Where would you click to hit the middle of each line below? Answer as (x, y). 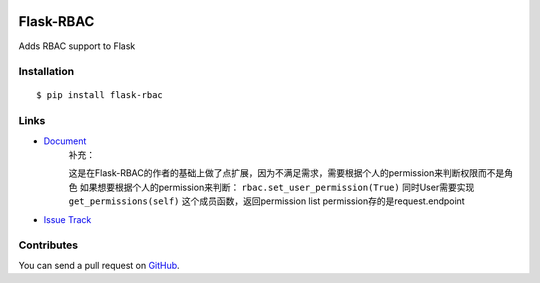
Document (65, 141)
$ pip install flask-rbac (100, 95)
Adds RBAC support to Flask (77, 46)
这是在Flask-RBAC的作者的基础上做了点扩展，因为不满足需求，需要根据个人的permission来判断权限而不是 (286, 173)
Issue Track (67, 219)
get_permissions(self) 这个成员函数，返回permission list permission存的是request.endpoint (266, 201)
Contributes (48, 245)
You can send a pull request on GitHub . (99, 265)
